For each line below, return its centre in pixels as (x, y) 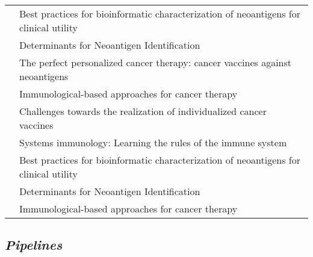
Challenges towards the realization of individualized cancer (143, 111)
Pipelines (34, 245)
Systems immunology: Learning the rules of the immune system (153, 142)
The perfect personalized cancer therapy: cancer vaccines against (156, 62)
